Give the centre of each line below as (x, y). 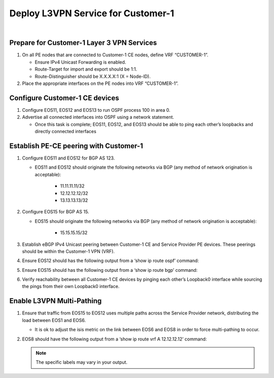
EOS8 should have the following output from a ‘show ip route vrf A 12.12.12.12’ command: (114, 339)
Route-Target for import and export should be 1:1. (86, 69)
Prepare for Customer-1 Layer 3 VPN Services (83, 43)
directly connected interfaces (65, 132)
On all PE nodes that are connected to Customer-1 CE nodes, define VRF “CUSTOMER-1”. (115, 55)
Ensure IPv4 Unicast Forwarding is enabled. (80, 62)
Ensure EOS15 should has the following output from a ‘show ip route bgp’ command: (110, 270)
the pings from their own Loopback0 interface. (71, 287)
